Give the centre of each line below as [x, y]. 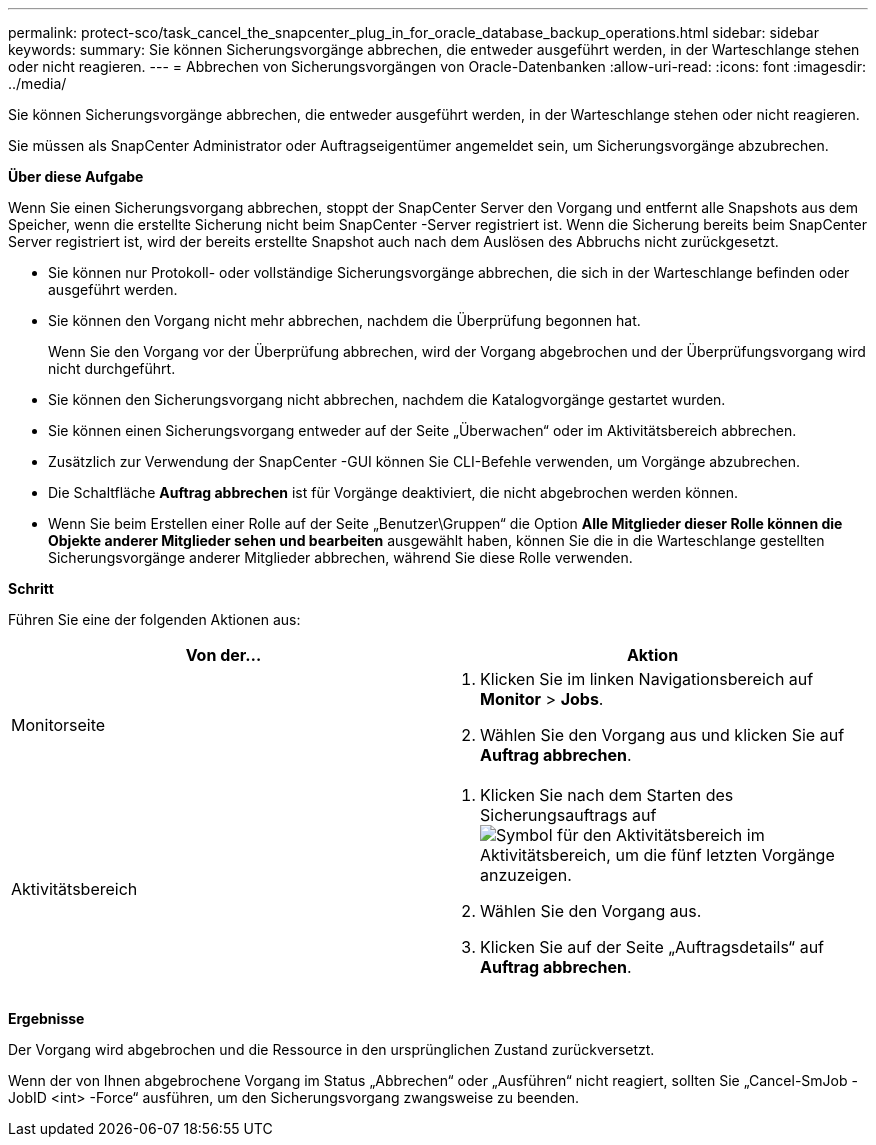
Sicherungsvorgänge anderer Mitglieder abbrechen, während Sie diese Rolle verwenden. [340, 557]
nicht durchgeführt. [112, 368]
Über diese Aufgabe [76, 176]
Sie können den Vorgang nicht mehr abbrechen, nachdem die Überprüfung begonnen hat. [344, 320]
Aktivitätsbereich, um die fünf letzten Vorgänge [657, 855]
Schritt [31, 588]
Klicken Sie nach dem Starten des [607, 795]
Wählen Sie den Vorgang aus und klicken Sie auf [662, 735]
